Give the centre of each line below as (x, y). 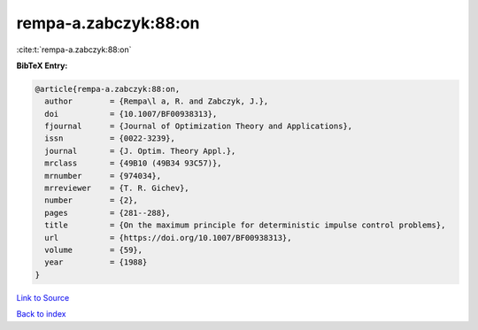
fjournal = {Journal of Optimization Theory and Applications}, (199, 127)
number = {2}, (92, 200)
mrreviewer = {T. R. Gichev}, (117, 188)
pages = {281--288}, (108, 213)
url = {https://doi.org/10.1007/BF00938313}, (168, 238)
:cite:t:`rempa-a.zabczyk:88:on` (74, 50)
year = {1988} (96, 262)
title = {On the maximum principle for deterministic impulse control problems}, (245, 225)
